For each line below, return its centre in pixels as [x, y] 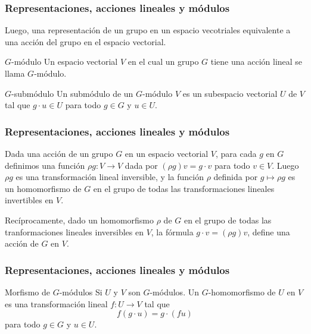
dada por [141, 165]
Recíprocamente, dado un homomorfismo [80, 220]
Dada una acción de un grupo [59, 153]
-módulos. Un [174, 292]
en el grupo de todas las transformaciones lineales [184, 188]
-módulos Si [81, 292]
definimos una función [45, 165]
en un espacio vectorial [167, 153]
